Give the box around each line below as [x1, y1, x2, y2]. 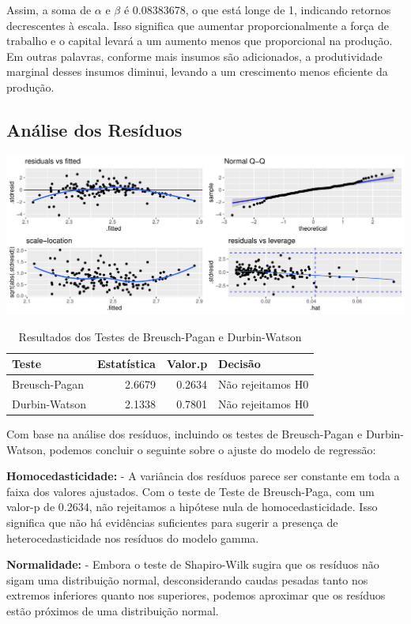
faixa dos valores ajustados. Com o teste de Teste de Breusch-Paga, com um [6, 483, 375, 499]
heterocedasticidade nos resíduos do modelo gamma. [6, 529, 259, 546]
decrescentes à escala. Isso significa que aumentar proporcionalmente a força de [6, 17, 389, 33]
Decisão [218, 355, 261, 372]
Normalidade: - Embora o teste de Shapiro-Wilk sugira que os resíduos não [6, 556, 379, 573]
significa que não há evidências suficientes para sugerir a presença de [6, 514, 338, 530]
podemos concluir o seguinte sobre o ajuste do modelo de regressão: [49, 441, 376, 457]
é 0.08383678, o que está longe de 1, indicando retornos [123, 2, 391, 17]
